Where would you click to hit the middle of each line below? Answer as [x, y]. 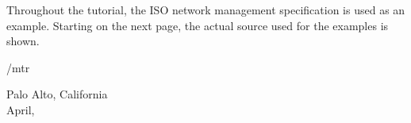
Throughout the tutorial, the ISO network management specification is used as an [206, 10]
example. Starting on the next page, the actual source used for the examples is [198, 25]
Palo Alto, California [57, 94]
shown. [23, 41]
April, [21, 109]
